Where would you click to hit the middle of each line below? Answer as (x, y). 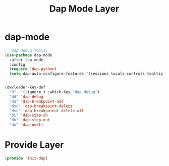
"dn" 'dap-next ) (26, 125)
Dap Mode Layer (84, 9)
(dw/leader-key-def (25, 88)
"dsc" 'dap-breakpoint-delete (41, 106)
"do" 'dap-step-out (30, 120)
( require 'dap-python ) (33, 69)
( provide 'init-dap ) (26, 158)
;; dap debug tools (25, 50)
